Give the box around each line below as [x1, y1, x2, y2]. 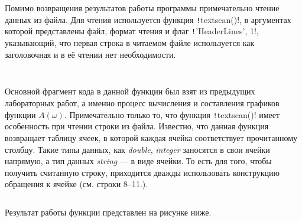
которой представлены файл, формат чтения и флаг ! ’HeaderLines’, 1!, [5, 25, 259, 37]
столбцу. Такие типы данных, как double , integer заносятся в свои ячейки [5, 143, 270, 155]
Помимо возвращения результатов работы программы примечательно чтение [5, 2, 280, 14]
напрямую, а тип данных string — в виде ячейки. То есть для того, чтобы [5, 155, 272, 167]
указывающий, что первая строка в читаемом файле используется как [5, 36, 255, 48]
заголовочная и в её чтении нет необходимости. [5, 48, 176, 60]
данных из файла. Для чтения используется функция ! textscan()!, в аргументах [5, 13, 291, 25]
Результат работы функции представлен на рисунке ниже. [5, 205, 212, 218]
